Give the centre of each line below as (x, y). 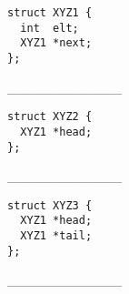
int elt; (50, 28)
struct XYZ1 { (50, 13)
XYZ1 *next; (56, 43)
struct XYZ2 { (50, 117)
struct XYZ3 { (50, 205)
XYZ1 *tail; (56, 236)
